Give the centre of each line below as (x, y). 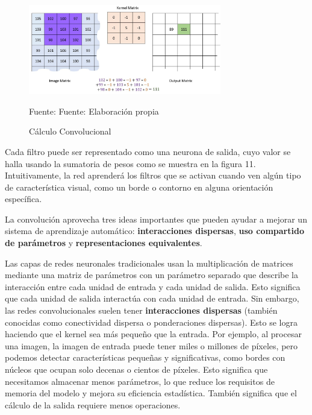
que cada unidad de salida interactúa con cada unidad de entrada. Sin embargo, (152, 298)
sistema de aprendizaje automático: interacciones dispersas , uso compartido (154, 231)
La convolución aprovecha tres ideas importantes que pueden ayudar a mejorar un (156, 219)
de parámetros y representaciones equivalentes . (104, 243)
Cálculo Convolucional (70, 131)
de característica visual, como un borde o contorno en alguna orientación (139, 187)
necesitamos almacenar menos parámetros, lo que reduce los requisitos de (140, 381)
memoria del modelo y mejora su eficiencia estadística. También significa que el (151, 393)
